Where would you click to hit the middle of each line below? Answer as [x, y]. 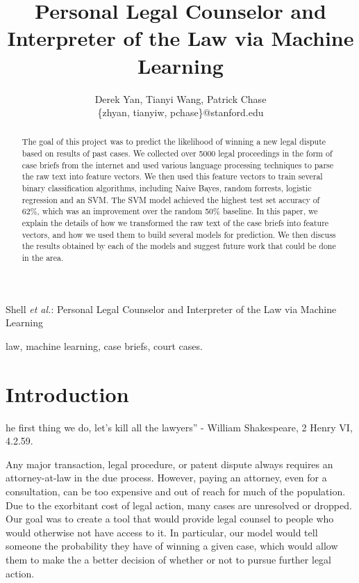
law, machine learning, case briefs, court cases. [104, 345]
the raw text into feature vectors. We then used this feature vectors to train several [172, 176]
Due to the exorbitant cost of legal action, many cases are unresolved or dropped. [179, 505]
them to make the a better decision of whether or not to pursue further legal [168, 559]
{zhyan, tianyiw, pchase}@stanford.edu [181, 112]
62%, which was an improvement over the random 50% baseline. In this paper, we [170, 211]
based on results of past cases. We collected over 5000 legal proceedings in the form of [177, 153]
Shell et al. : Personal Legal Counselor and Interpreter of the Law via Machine [171, 309]
